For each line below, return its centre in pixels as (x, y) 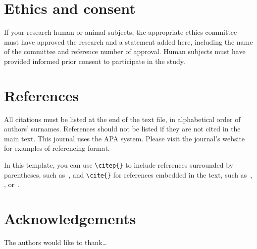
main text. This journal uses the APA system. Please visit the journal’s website (125, 138)
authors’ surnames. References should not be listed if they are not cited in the (122, 129)
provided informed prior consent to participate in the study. (95, 61)
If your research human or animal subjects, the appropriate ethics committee (121, 32)
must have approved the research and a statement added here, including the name (128, 41)
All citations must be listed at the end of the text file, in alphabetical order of (122, 119)
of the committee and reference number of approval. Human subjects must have (125, 51)
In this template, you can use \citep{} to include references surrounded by (119, 165)
